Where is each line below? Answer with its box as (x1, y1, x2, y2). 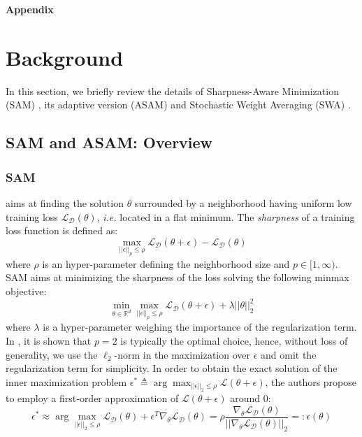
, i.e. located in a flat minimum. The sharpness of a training (96, 209, 355, 224)
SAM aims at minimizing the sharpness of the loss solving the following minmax (6, 270, 349, 285)
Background (6, 43, 124, 71)
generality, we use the (6, 347, 98, 361)
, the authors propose (265, 374, 357, 389)
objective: (6, 284, 47, 299)
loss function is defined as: (6, 223, 118, 238)
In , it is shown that (6, 333, 92, 348)
